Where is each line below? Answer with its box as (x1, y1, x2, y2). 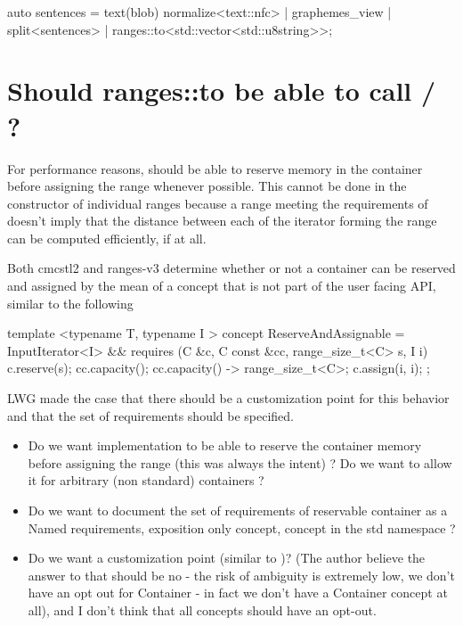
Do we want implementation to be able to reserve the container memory (28, 436, 422, 455)
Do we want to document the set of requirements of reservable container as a (28, 501, 448, 519)
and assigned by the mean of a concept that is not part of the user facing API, (7, 276, 436, 295)
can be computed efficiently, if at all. (7, 228, 207, 247)
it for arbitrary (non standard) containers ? (28, 471, 264, 490)
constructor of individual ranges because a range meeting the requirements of (7, 194, 428, 212)
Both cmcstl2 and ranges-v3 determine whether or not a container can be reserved (7, 259, 456, 277)
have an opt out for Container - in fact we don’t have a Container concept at (28, 583, 448, 602)
